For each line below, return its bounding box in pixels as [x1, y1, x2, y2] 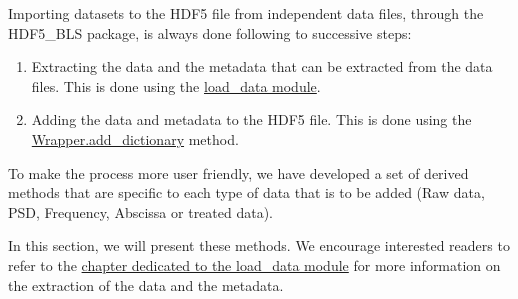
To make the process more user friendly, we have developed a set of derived [8, 162, 469, 183]
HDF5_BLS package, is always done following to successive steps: [8, 22, 412, 43]
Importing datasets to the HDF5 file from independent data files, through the [8, 3, 484, 23]
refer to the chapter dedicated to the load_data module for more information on [8, 254, 501, 275]
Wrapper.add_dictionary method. [31, 128, 239, 149]
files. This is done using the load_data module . [31, 75, 321, 96]
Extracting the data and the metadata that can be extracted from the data [31, 56, 493, 77]
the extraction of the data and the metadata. [8, 274, 284, 295]
